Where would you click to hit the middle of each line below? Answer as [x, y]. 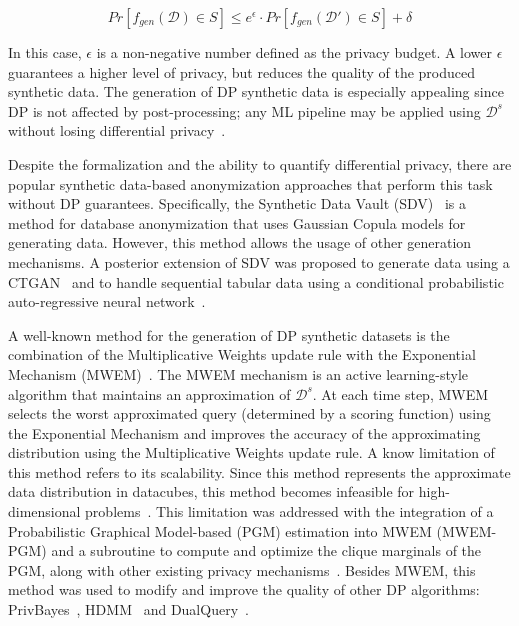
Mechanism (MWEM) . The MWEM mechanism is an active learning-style [238, 373]
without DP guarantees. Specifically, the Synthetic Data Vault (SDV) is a [237, 203]
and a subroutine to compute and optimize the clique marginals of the [266, 550]
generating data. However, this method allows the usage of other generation [240, 242]
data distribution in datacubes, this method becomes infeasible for [211, 491]
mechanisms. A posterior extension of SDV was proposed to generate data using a [259, 261]
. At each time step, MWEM [400, 393]
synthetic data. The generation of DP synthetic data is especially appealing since [256, 91]
